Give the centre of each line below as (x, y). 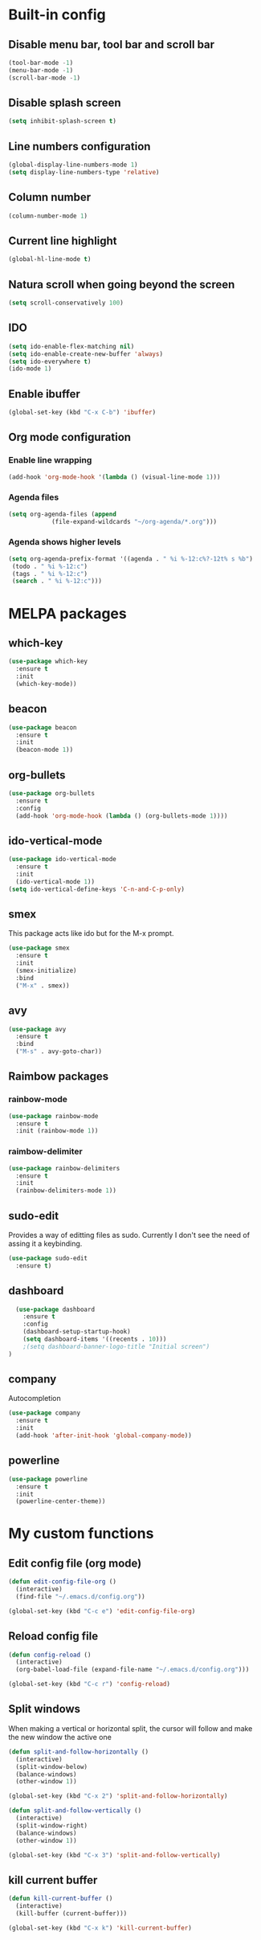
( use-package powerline (48, 1479)
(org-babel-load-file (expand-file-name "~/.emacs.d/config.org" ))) (133, 1670)
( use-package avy (37, 1029)
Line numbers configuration (80, 146)
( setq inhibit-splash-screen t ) (62, 121)
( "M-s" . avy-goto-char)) (59, 1052)
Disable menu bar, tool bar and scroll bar (112, 45)
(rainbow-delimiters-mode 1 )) (66, 1191)
